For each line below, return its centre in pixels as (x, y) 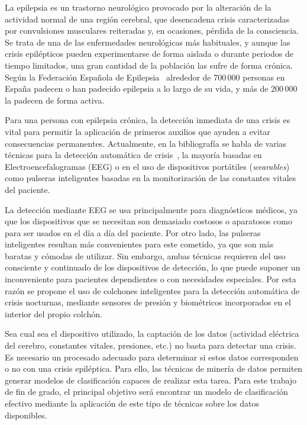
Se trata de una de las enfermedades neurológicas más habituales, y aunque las (148, 42)
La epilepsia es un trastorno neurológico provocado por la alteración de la (138, 7)
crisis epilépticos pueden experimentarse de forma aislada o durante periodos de (149, 54)
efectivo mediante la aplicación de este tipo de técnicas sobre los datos (132, 403)
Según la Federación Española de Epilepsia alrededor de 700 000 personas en (145, 77)
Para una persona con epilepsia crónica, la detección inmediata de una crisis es (148, 120)
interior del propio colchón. (54, 313)
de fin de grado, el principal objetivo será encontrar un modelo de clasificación (146, 392)
